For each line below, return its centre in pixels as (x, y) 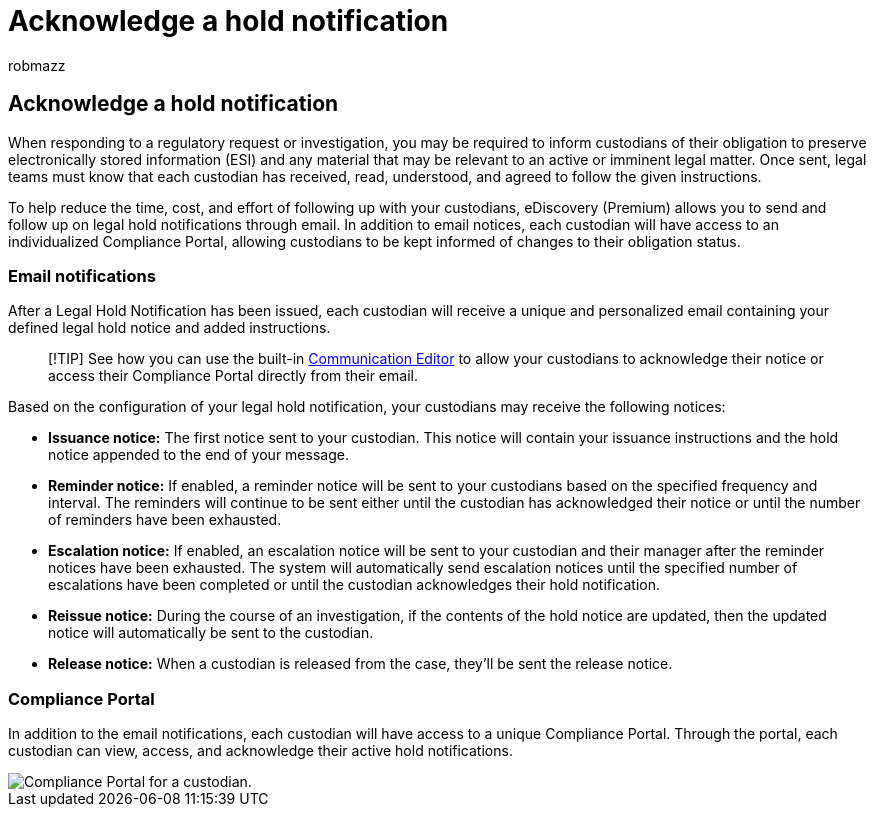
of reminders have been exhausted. (165, 520)
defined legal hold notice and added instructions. (169, 328)
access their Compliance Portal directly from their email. (233, 376)
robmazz (37, 65)
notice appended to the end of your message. (198, 455)
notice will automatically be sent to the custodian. (211, 633)
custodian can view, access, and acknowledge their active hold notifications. (260, 751)
